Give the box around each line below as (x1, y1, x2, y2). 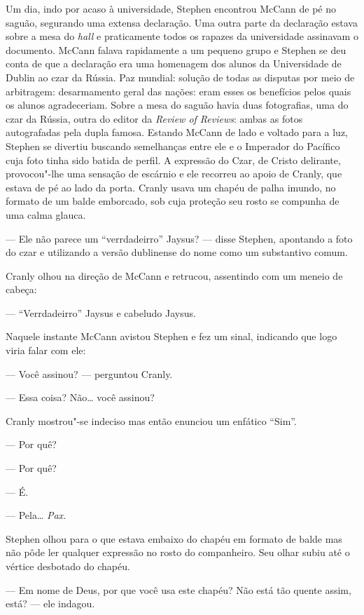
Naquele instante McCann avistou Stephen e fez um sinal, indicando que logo (6, 329, 337, 344)
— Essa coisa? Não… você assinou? (6, 390, 155, 405)
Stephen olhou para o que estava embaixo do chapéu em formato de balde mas (6, 531, 342, 546)
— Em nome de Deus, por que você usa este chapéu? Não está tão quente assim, (6, 582, 351, 597)
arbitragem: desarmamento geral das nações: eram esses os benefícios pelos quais (6, 83, 351, 98)
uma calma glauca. (6, 207, 86, 222)
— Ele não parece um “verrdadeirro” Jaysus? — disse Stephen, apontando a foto (6, 231, 353, 245)
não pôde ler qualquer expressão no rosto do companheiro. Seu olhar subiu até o (6, 545, 350, 560)
